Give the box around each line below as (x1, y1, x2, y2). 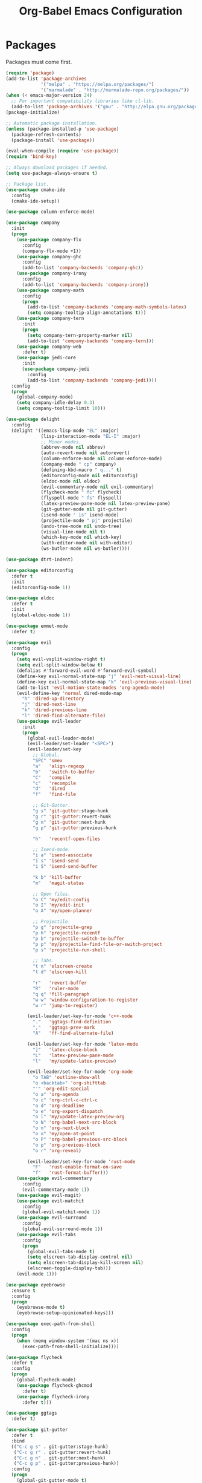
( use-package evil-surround (16, 1214, 87, 1221)
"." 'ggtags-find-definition (32, 1019, 112, 1025)
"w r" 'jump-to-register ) (32, 1002, 98, 1008)
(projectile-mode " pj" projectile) (40, 517, 133, 524)
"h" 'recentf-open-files (32, 836, 101, 842)
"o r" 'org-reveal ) (32, 1147, 82, 1153)
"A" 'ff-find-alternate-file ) (32, 1030, 114, 1037)
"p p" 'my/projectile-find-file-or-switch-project (32, 941, 163, 947)
